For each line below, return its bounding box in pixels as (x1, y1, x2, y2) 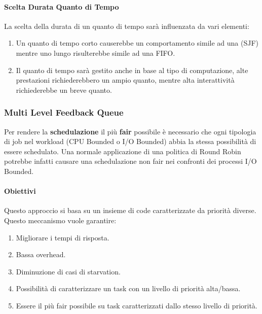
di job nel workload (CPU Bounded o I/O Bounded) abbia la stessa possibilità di (4, 136, 256, 147)
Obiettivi (4, 186, 36, 196)
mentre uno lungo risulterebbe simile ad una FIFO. (16, 47, 175, 58)
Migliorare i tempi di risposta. (16, 232, 109, 242)
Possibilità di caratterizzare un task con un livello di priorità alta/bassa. (16, 283, 241, 294)
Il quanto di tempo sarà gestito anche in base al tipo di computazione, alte (16, 64, 248, 75)
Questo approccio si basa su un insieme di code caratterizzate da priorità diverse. (4, 205, 256, 216)
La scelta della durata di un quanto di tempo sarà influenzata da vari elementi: (4, 20, 249, 31)
